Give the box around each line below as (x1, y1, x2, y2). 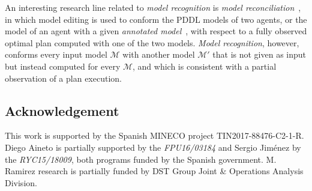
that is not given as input (212, 48, 307, 61)
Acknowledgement (5, 101, 119, 120)
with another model (122, 48, 195, 61)
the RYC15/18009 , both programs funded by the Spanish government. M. (5, 153, 277, 165)
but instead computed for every (5, 59, 121, 72)
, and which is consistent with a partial (133, 59, 277, 72)
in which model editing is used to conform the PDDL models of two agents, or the (5, 13, 307, 25)
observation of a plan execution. (5, 71, 122, 84)
